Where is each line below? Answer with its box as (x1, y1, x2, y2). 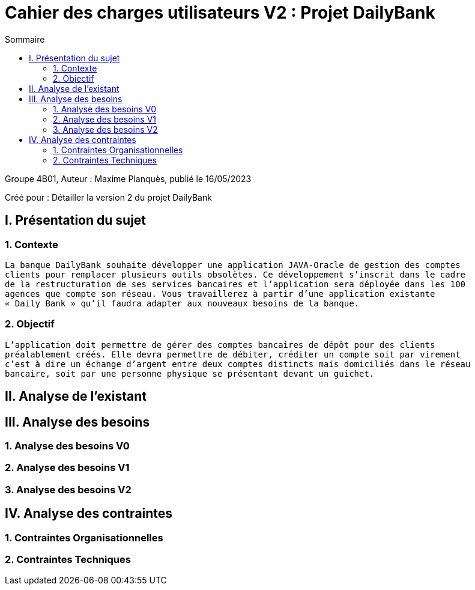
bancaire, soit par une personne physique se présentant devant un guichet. (5, 368, 375, 379)
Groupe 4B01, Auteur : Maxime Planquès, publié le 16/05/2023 (5, 173, 252, 184)
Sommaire (5, 34, 45, 44)
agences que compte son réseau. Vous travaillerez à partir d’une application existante (5, 288, 435, 299)
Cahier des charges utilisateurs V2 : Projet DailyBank (5, 2, 435, 23)
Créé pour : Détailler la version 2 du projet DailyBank (5, 192, 212, 202)
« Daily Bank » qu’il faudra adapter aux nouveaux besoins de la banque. (5, 298, 360, 308)
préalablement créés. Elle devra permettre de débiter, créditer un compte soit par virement (5, 349, 461, 359)
